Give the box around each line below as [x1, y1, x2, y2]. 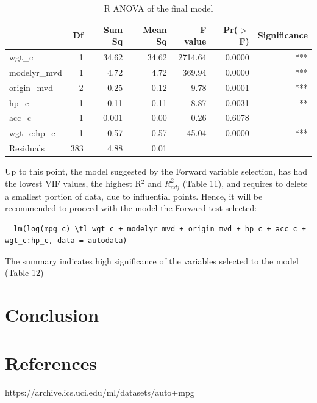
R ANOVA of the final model [104, 2, 213, 14]
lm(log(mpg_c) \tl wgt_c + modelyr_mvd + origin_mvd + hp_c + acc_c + [13, 224, 306, 233]
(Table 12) [5, 266, 44, 279]
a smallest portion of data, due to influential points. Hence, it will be [5, 189, 263, 202]
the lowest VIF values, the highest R [5, 176, 141, 189]
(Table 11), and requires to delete [182, 176, 308, 189]
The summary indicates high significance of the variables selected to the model [5, 254, 299, 267]
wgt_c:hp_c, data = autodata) [5, 236, 127, 245]
